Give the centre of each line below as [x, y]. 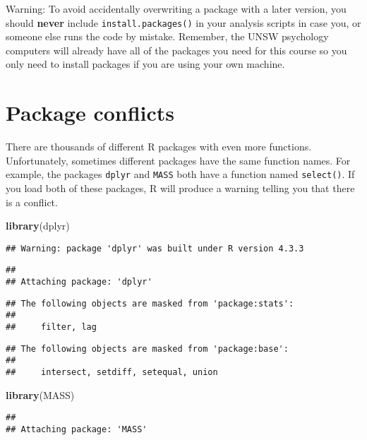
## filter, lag [51, 327]
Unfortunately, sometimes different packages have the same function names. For [178, 160]
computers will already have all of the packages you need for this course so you [176, 50]
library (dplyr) [38, 226]
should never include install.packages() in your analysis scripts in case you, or [183, 22]
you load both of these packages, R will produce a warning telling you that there [180, 188]
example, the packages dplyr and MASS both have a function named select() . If [180, 174]
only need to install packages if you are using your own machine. [145, 64]
